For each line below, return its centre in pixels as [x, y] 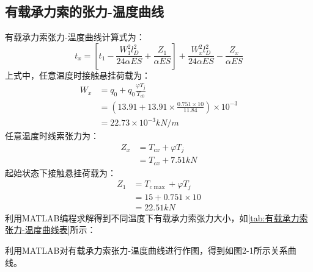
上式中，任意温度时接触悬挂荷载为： [78, 75]
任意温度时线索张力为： [52, 136]
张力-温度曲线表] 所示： [50, 230]
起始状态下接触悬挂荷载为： [61, 172]
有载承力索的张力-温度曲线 [85, 11]
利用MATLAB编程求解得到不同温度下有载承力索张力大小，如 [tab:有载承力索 [156, 217]
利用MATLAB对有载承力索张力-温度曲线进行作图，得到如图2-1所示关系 [146, 250]
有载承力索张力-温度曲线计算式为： [75, 37]
